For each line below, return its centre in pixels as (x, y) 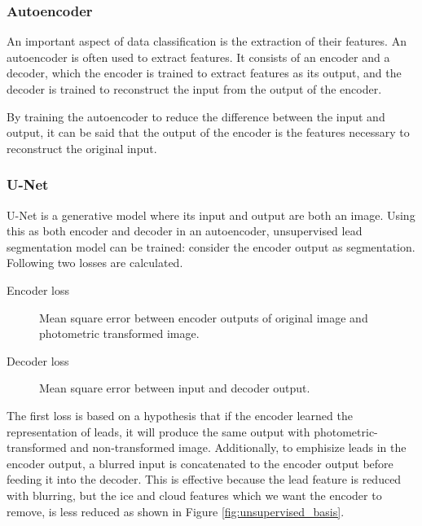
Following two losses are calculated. (95, 263)
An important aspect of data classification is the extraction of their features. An (207, 41)
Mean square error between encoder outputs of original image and (204, 317)
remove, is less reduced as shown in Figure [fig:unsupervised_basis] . (176, 511)
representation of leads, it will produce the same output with (158, 431)
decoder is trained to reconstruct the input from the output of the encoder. (194, 89)
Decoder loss (38, 360)
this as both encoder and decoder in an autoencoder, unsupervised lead (185, 231)
